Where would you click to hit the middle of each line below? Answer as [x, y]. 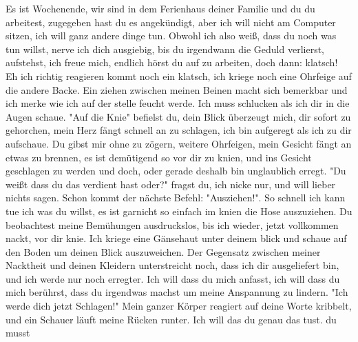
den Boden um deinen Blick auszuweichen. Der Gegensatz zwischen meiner [163, 251]
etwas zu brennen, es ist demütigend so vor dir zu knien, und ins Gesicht [159, 157]
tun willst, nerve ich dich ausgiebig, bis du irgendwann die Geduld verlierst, [165, 49]
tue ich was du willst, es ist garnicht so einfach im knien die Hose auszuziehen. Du [179, 211]
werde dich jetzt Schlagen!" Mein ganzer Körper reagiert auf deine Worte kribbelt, [179, 306]
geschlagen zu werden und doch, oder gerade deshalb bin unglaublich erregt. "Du [176, 171]
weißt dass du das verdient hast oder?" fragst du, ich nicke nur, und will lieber [171, 184]
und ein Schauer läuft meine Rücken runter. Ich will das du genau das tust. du [171, 319]
